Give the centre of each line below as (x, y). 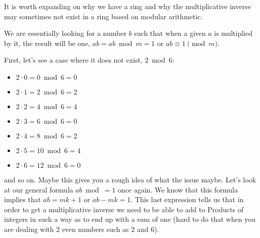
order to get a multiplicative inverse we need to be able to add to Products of (124, 209)
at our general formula (39, 189)
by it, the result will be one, (47, 43)
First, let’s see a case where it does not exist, (73, 60)
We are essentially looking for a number (65, 33)
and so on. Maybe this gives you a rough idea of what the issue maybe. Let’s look (130, 179)
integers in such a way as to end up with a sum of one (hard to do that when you (130, 219)
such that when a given (170, 33)
